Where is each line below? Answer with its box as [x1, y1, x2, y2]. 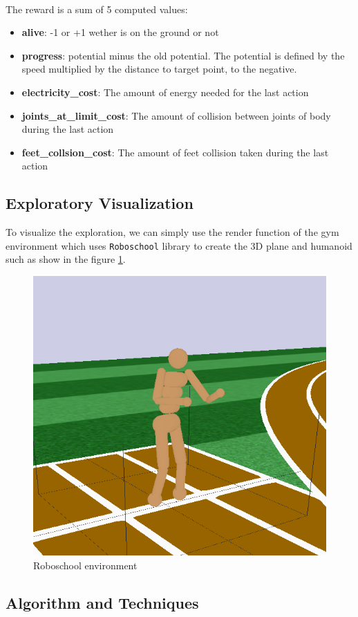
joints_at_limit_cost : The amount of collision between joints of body [21, 108, 331, 122]
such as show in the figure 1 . [6, 252, 126, 266]
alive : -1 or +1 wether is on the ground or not [21, 25, 219, 39]
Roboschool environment [33, 558, 138, 572]
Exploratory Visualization [6, 192, 194, 214]
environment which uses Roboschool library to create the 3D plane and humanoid [6, 238, 352, 252]
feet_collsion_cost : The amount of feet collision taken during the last [21, 145, 329, 159]
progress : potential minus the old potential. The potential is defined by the [21, 48, 345, 62]
